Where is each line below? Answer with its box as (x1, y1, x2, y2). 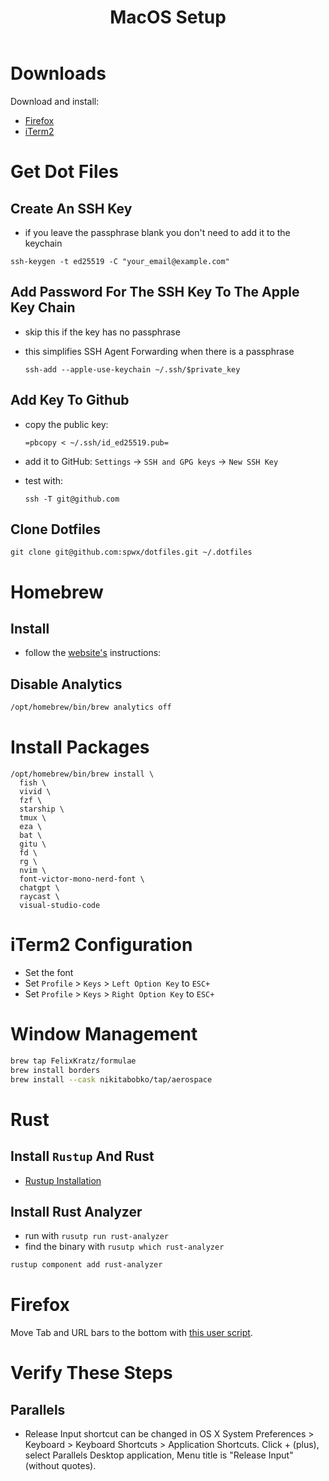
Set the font (24, 966, 74, 978)
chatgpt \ (19, 883, 60, 893)
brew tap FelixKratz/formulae (10, 1056, 137, 1066)
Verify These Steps (10, 1362, 173, 1385)
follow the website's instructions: (24, 647, 162, 659)
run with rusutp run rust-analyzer (24, 1230, 170, 1242)
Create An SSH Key (10, 200, 133, 217)
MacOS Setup (109, 6, 227, 29)
